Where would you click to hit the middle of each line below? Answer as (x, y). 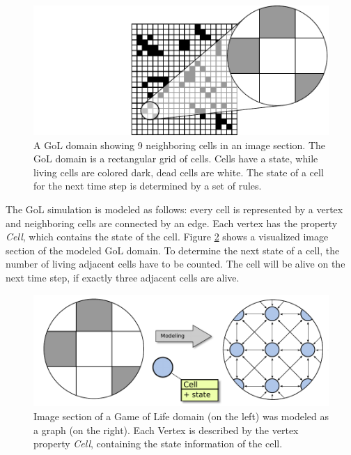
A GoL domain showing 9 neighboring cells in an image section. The (179, 145)
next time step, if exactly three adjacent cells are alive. (123, 278)
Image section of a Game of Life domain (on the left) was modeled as (181, 416)
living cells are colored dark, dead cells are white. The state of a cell (179, 172)
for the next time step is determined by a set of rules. (148, 186)
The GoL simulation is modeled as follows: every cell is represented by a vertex (174, 209)
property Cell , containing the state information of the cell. (158, 444)
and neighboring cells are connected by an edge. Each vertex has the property (172, 223)
